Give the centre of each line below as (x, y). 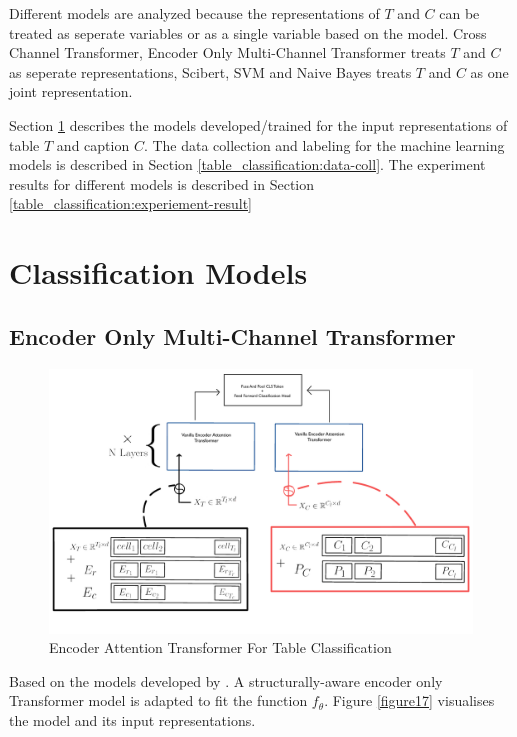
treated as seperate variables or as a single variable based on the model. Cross (248, 32)
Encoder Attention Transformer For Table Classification (220, 647)
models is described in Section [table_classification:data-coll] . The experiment (247, 164)
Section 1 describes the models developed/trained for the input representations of (258, 124)
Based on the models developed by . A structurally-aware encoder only (226, 680)
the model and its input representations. (132, 719)
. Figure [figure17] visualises (409, 700)
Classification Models (158, 272)
